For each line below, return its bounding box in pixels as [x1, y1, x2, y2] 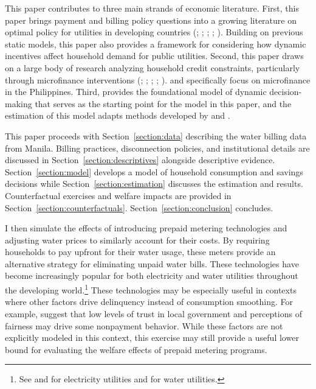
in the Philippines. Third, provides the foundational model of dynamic [5, 85, 267, 98]
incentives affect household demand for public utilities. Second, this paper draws [5, 49, 304, 62]
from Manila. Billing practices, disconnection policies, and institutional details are [5, 141, 310, 154]
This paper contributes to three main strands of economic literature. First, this [5, 2, 299, 14]
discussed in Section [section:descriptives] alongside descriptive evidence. [5, 153, 275, 166]
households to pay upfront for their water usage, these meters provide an [5, 245, 276, 258]
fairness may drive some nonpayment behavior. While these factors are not [5, 319, 283, 332]
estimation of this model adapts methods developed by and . [5, 109, 230, 122]
